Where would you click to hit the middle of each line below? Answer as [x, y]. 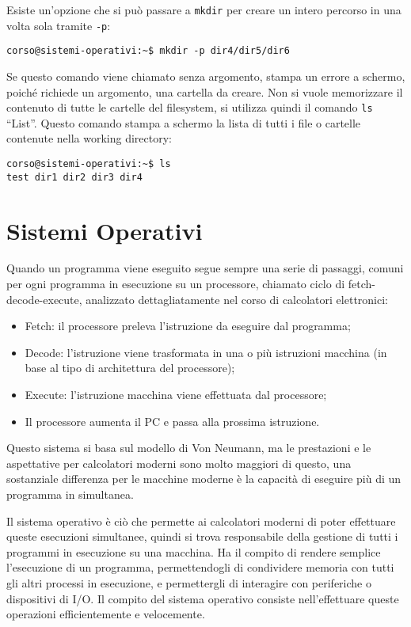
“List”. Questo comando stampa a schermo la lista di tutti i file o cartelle [184, 122]
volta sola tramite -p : [59, 25]
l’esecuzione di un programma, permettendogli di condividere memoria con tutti [200, 567]
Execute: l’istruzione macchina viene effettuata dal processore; [176, 394]
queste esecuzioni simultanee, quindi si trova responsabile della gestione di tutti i [202, 536]
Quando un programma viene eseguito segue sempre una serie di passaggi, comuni [205, 268]
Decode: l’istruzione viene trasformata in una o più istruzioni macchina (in [206, 352]
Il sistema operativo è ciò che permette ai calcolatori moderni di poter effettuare [201, 521]
